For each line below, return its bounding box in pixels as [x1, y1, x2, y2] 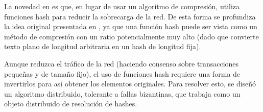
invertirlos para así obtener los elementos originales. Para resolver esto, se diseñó [4, 78, 256, 89]
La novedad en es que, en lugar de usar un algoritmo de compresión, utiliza [4, 1, 240, 11]
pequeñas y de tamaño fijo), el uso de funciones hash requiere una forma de [4, 68, 241, 79]
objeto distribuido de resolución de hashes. [4, 98, 137, 109]
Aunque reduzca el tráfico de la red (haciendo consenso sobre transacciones [4, 58, 239, 69]
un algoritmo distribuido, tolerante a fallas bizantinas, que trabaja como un [4, 88, 241, 99]
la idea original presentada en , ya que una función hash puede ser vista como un [4, 21, 257, 32]
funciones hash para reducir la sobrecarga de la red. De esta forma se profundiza [4, 11, 256, 21]
